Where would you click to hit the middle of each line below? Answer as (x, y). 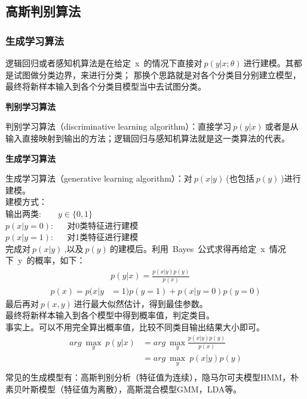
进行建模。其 (268, 63)
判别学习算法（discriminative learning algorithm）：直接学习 (119, 126)
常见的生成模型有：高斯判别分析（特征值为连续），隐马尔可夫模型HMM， (148, 377)
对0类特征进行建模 (103, 225)
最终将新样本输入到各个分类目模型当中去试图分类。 (106, 86)
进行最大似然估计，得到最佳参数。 (141, 303)
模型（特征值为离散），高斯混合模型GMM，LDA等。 (140, 389)
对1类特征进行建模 (103, 237)
